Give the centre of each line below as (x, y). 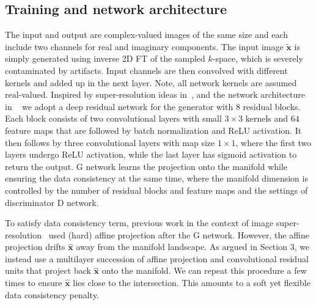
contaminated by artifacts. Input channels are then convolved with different (146, 70)
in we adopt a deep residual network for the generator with (119, 106)
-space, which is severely (258, 58)
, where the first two (274, 142)
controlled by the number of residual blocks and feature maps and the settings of (156, 190)
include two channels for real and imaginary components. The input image (144, 46)
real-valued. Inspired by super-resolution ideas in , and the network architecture (155, 94)
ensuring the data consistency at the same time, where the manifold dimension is (156, 178)
